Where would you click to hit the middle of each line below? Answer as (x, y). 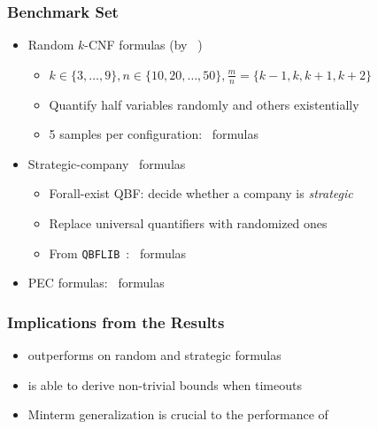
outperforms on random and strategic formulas (154, 355)
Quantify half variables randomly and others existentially (204, 104)
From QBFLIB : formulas (118, 253)
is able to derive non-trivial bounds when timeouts (165, 384)
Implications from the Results (116, 322)
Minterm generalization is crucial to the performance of (178, 414)
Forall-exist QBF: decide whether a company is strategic (201, 193)
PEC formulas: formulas (96, 283)
